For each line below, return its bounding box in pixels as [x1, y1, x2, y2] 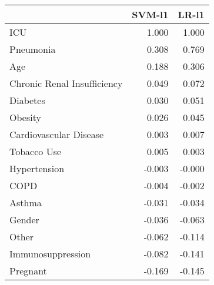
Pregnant [9, 264, 47, 277]
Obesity [9, 110, 41, 124]
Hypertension [9, 162, 65, 175]
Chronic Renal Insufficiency [9, 76, 123, 90]
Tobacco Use [9, 145, 62, 158]
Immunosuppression [9, 247, 91, 260]
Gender [9, 213, 39, 226]
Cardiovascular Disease [9, 128, 104, 141]
